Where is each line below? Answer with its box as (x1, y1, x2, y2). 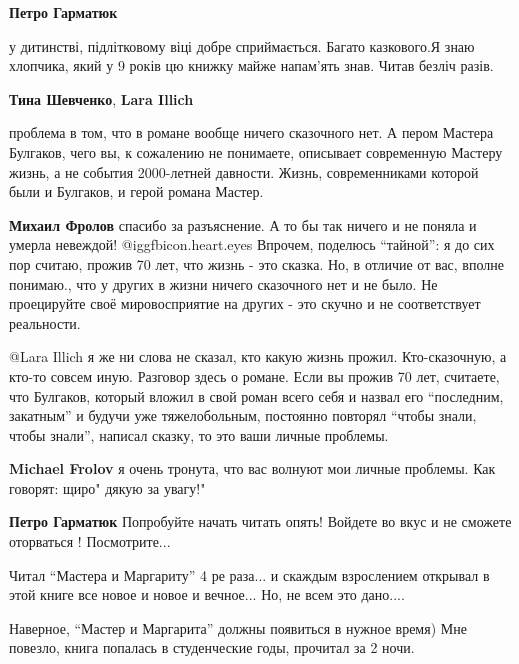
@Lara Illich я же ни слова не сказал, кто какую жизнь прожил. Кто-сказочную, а (9, 346, 507, 367)
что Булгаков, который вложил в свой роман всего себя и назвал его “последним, (9, 385, 504, 406)
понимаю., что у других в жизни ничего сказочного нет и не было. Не (9, 273, 438, 294)
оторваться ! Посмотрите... (9, 531, 171, 552)
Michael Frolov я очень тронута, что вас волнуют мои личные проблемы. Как (9, 458, 496, 479)
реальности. (9, 312, 81, 333)
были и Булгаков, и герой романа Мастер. (9, 181, 264, 202)
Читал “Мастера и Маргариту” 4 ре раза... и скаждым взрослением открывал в (9, 564, 490, 585)
